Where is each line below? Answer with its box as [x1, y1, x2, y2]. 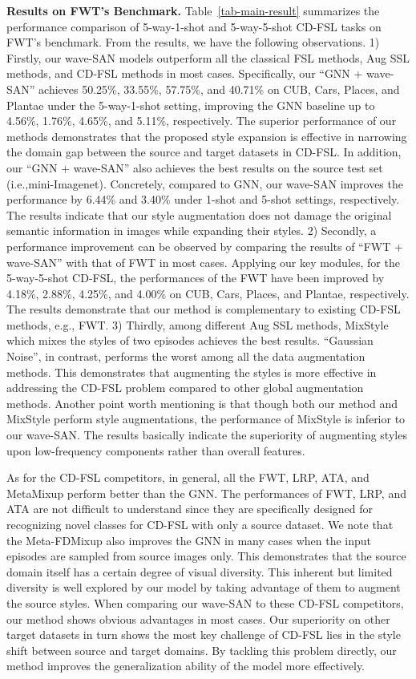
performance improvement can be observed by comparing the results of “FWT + [6, 237, 403, 254]
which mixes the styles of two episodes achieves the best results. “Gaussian [6, 332, 374, 349]
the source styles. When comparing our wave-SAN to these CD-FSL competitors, [6, 594, 404, 611]
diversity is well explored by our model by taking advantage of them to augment [6, 579, 401, 596]
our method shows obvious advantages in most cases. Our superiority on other [6, 610, 390, 627]
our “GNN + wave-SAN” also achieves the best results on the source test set [6, 159, 383, 176]
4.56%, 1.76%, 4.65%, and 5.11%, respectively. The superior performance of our [6, 112, 397, 129]
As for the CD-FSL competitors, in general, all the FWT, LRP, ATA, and [6, 469, 370, 486]
